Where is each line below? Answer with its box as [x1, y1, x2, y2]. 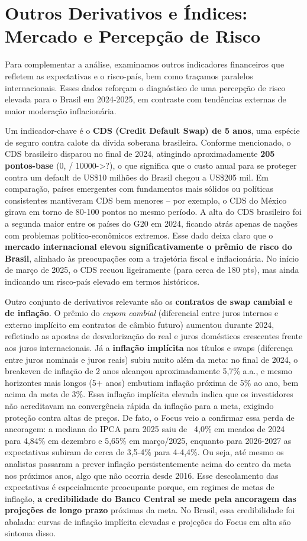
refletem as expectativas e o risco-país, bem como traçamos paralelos [5, 69, 253, 82]
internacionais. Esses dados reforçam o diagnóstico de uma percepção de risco [5, 81, 286, 94]
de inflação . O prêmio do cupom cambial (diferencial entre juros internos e [5, 307, 279, 319]
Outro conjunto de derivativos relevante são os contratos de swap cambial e [5, 295, 293, 307]
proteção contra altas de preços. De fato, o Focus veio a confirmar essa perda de [5, 411, 295, 423]
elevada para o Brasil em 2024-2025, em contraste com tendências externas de [5, 93, 286, 105]
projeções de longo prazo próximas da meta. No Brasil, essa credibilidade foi [5, 504, 295, 516]
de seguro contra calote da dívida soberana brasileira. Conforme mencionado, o [5, 136, 291, 148]
